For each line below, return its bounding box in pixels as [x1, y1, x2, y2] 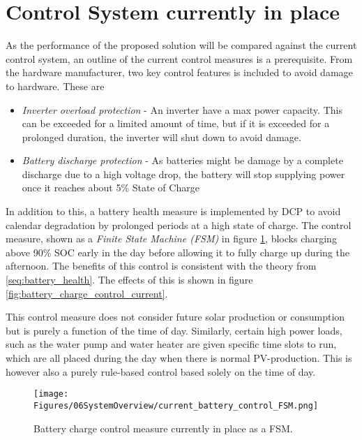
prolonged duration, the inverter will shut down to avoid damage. [22, 129, 301, 144]
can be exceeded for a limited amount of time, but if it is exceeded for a [22, 116, 330, 131]
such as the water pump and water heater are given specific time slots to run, [6, 337, 337, 351]
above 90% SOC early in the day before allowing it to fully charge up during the [6, 244, 349, 259]
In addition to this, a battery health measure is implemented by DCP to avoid [6, 204, 341, 219]
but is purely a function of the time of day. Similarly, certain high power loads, [6, 323, 342, 337]
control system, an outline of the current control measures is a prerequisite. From [6, 51, 353, 66]
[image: [33, 389, 69, 399]
